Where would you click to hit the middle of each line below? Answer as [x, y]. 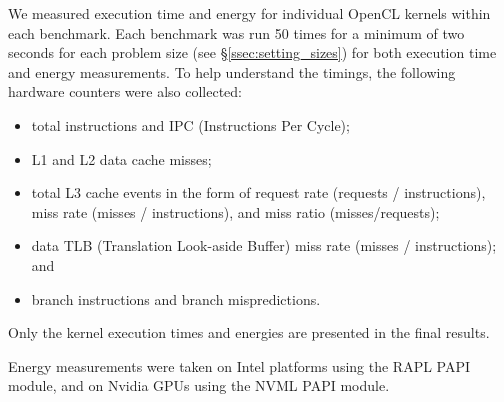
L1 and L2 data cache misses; [121, 158]
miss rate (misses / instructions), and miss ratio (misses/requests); [235, 211]
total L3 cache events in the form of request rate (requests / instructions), [258, 192]
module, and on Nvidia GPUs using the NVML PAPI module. [199, 385]
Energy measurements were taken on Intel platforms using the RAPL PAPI [239, 365]
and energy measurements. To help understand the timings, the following [232, 71]
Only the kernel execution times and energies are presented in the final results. [249, 332]
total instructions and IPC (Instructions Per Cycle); [190, 124]
